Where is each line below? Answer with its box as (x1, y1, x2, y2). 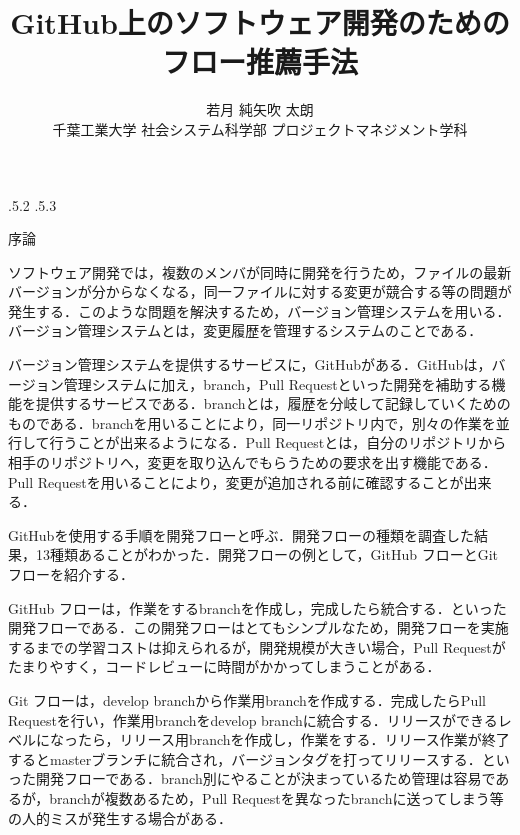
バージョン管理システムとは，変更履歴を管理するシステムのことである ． (8, 320, 483, 341)
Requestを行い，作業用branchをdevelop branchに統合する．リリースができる (8, 709, 498, 730)
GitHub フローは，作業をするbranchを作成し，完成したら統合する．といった (8, 597, 507, 618)
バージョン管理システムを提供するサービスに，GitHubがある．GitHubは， (8, 354, 492, 375)
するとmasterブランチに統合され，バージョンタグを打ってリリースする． (8, 748, 482, 769)
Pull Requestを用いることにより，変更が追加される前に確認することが (8, 471, 464, 492)
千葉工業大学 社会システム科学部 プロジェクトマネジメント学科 (52, 118, 468, 139)
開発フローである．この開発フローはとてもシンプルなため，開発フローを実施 (8, 617, 509, 638)
